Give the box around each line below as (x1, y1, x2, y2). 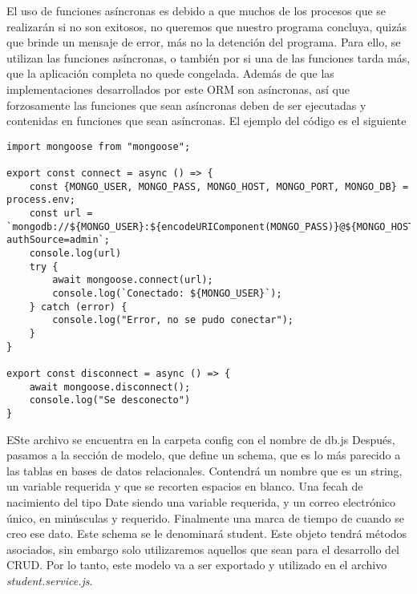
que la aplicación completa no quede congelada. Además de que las (6, 65, 334, 82)
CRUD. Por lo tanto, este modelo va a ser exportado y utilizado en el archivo (6, 556, 387, 573)
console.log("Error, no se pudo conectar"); (52, 314, 294, 326)
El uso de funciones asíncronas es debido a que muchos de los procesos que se (6, 2, 387, 18)
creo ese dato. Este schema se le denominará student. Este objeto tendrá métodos (6, 525, 407, 542)
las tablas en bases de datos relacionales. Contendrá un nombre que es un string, (6, 462, 403, 479)
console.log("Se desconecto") (29, 394, 191, 406)
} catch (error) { (29, 301, 128, 313)
